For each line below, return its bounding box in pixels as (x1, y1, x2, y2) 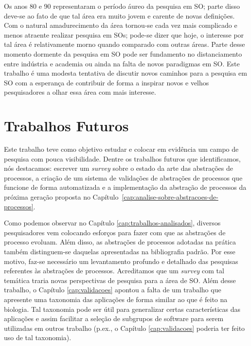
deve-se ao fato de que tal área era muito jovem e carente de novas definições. (4, 10, 235, 20)
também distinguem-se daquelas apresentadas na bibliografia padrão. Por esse (4, 246, 235, 256)
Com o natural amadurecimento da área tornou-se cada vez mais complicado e (4, 20, 237, 30)
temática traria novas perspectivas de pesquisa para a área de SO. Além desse (4, 275, 236, 285)
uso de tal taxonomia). (4, 332, 72, 343)
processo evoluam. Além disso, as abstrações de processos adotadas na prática (4, 237, 236, 247)
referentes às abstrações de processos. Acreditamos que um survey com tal (4, 265, 224, 276)
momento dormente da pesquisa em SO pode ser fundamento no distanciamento (4, 48, 242, 59)
